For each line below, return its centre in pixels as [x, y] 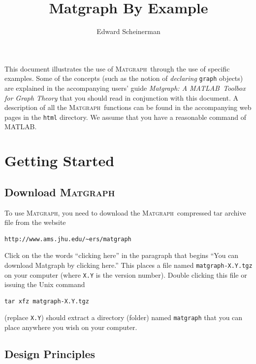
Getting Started [60, 161]
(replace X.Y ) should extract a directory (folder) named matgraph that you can [124, 317]
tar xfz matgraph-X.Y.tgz [47, 301]
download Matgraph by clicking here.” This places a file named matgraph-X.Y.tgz [128, 265]
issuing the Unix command [45, 284]
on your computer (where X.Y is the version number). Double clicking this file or [126, 274]
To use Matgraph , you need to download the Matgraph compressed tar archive [125, 212]
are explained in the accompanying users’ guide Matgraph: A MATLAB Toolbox [125, 88]
